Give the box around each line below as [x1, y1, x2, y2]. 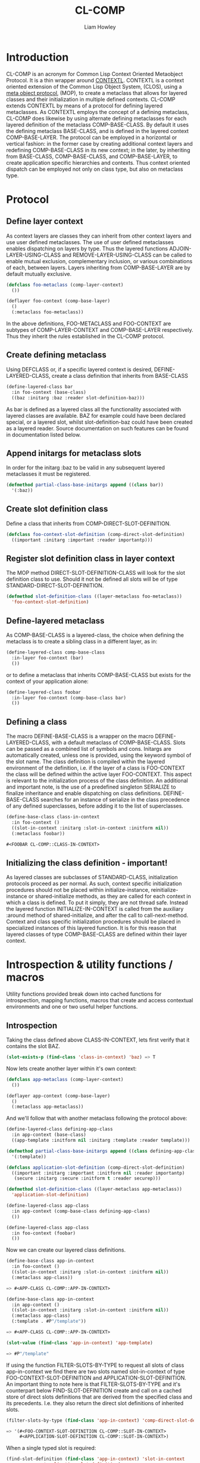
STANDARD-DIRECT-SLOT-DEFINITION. [6, 582, 104, 589]
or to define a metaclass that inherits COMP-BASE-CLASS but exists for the [6, 671, 192, 678]
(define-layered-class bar [6, 383, 73, 390]
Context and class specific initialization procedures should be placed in [6, 918, 181, 925]
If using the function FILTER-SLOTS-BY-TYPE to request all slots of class [6, 1362, 185, 1369]
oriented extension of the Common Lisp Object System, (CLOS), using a [6, 83, 182, 90]
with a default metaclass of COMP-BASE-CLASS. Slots [51, 739, 186, 746]
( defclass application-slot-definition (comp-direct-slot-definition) [6, 1165, 185, 1171]
